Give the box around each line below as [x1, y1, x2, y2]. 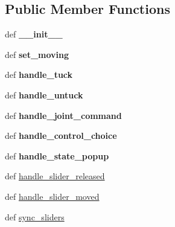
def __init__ [5, 28, 63, 40]
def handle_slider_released [5, 170, 105, 182]
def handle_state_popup [5, 149, 109, 162]
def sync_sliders [5, 210, 65, 223]
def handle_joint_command [5, 109, 122, 121]
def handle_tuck [5, 68, 73, 81]
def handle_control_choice [5, 129, 117, 142]
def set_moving [5, 48, 69, 60]
